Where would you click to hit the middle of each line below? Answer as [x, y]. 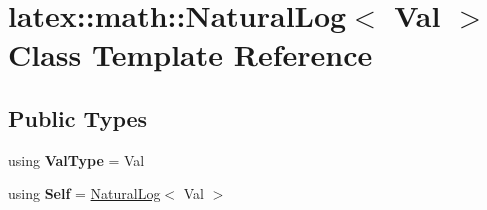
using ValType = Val [76, 159]
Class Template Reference [190, 54]
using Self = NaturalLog [84, 193]
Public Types [78, 117]
